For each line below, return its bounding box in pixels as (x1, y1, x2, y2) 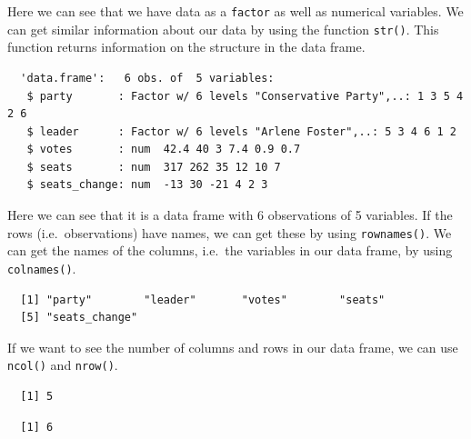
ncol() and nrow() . (7, 355, 118, 374)
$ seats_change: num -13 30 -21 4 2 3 (26, 178, 268, 192)
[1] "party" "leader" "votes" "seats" (20, 293, 386, 306)
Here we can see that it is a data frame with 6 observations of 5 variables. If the (7, 205, 453, 224)
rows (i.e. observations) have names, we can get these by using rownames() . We (7, 223, 452, 242)
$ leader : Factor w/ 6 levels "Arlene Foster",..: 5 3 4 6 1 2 (26, 125, 456, 138)
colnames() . (7, 258, 76, 277)
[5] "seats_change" (20, 311, 138, 324)
